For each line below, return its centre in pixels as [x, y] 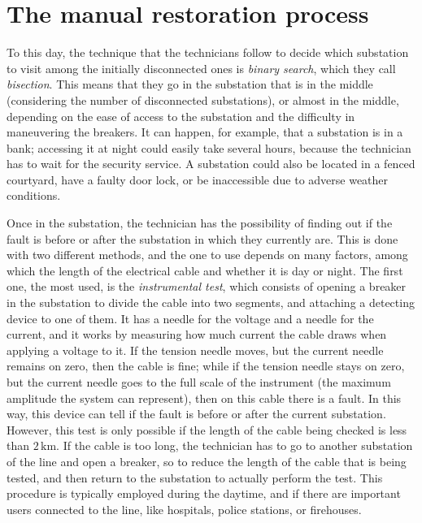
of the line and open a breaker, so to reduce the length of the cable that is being [207, 461]
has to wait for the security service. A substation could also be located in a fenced [211, 164]
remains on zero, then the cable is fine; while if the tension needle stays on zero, [206, 366]
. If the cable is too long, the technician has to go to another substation [235, 445]
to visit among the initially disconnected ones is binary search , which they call [201, 68]
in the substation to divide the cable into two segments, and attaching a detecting [211, 303]
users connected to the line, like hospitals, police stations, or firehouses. [184, 509]
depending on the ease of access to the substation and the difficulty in [181, 116]
